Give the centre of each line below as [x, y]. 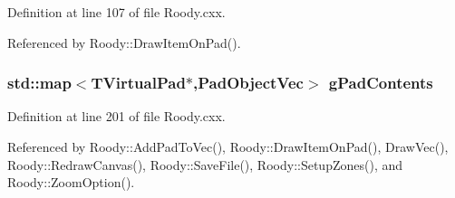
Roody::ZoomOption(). [71, 182]
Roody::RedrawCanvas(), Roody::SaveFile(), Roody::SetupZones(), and [205, 164]
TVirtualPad [138, 83]
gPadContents [381, 83]
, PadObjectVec [248, 83]
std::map [39, 83]
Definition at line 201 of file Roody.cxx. [116, 116]
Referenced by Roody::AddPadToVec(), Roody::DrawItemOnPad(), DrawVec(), [228, 146]
